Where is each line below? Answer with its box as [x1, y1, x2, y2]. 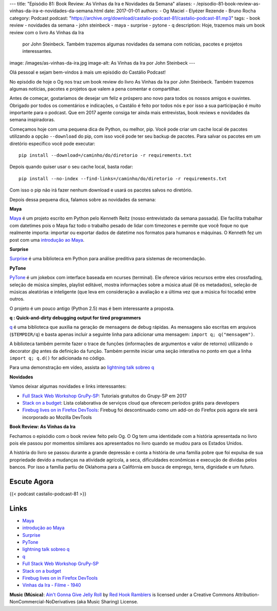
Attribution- [235, 592, 260, 598]
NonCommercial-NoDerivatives [9, 599, 76, 605]
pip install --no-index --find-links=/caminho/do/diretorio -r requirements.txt [18, 176, 227, 181]
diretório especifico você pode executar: [9, 140, 95, 146]
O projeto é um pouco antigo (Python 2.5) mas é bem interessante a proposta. [9, 305, 174, 311]
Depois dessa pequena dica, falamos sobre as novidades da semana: [9, 196, 156, 202]
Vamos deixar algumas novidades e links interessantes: [9, 383, 127, 389]
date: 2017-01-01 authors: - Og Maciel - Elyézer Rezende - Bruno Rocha [104, 8, 256, 14]
